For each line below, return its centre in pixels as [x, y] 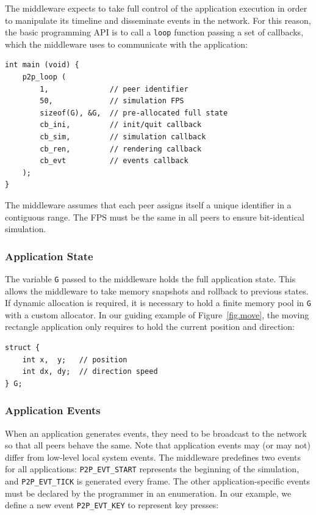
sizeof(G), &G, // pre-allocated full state [134, 113]
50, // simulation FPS [112, 101]
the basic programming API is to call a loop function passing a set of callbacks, [154, 32]
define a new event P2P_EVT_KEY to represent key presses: [112, 505]
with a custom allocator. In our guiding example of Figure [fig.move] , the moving [157, 314]
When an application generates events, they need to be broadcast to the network [156, 433]
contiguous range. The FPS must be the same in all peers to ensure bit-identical [155, 217]
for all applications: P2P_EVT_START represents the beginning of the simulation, [152, 469]
